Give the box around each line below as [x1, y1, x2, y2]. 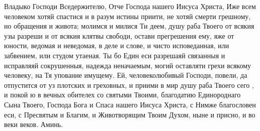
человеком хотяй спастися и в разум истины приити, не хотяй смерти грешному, [4, 11, 251, 21]
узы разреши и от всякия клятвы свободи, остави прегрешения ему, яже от [4, 30, 234, 41]
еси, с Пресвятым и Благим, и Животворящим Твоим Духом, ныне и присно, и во [4, 109, 255, 119]
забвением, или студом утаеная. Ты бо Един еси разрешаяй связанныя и [4, 50, 225, 60]
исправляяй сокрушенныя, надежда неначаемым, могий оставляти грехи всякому [4, 60, 251, 70]
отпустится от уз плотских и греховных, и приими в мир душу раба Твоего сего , [4, 79, 254, 90]
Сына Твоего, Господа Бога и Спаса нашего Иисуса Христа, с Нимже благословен [4, 99, 256, 109]
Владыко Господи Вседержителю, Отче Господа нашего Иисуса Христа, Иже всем [4, 1, 256, 11]
